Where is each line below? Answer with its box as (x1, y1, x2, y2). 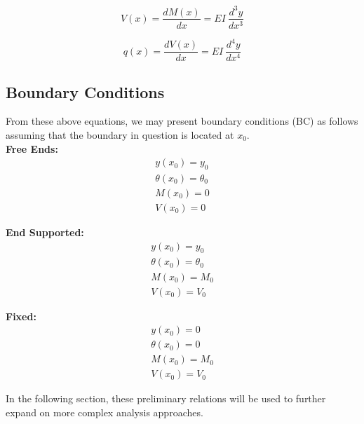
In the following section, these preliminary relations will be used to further (6, 391, 326, 406)
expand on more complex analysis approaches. (6, 404, 203, 419)
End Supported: (6, 225, 84, 240)
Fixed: (6, 308, 36, 323)
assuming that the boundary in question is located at (6, 127, 234, 142)
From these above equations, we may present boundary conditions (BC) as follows (6, 114, 358, 128)
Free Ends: (6, 141, 58, 156)
